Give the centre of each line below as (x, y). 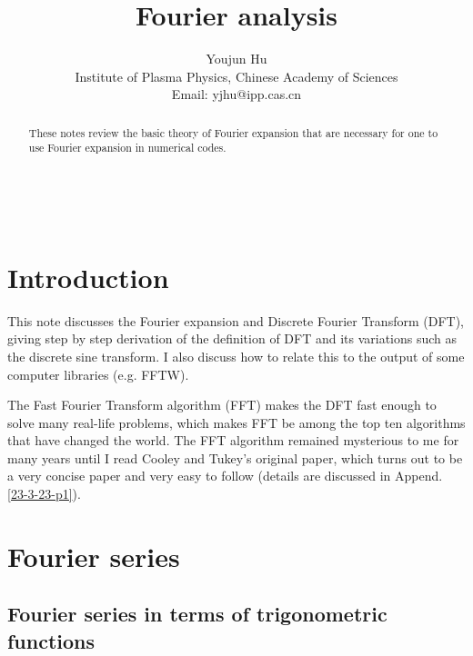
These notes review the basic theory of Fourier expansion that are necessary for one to (233, 132)
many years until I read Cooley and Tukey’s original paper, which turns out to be (235, 457)
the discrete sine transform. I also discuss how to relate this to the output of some (236, 356)
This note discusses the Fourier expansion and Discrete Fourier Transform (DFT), (236, 320)
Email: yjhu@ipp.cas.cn (236, 94)
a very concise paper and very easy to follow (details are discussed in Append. (225, 476)
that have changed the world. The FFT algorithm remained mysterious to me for (233, 440)
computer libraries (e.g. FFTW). (98, 374)
